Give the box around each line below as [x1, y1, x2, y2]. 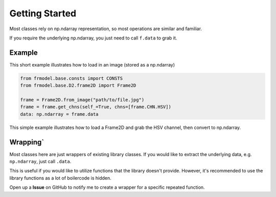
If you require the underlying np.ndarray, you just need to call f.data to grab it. [9, 35, 177, 41]
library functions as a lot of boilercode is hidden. [9, 174, 112, 181]
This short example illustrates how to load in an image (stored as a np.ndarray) [9, 61, 175, 68]
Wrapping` [9, 138, 44, 146]
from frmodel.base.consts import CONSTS [20, 75, 123, 81]
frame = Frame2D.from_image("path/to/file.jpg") [20, 97, 145, 102]
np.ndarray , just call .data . [9, 159, 72, 165]
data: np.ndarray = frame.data [20, 111, 99, 117]
